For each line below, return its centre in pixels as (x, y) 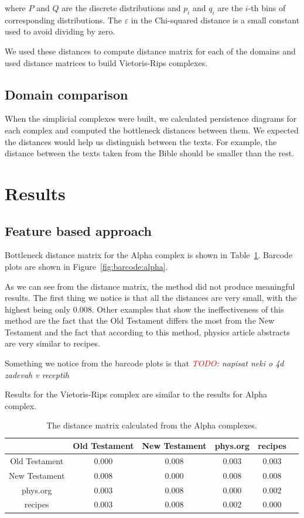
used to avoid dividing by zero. (60, 31)
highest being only (38, 309)
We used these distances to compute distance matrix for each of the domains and (150, 51)
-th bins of (267, 8)
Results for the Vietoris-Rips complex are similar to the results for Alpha (136, 394)
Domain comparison (66, 94)
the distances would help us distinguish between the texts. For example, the (141, 141)
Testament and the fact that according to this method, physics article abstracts (147, 332)
